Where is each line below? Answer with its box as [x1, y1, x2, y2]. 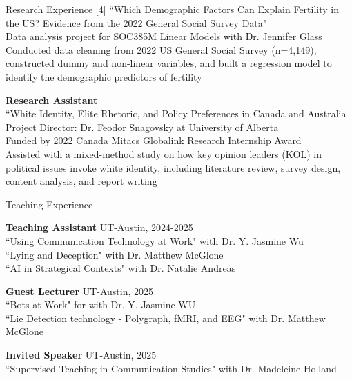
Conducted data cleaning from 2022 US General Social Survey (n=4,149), [6, 42, 317, 57]
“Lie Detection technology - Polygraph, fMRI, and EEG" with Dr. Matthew [6, 310, 326, 325]
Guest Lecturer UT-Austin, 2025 [6, 283, 154, 298]
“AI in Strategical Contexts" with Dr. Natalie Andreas [6, 261, 236, 275]
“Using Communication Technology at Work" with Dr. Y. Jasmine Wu [6, 233, 304, 248]
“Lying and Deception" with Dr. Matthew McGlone [6, 247, 224, 261]
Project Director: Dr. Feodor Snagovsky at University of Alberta [6, 119, 279, 134]
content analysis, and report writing [6, 174, 157, 188]
